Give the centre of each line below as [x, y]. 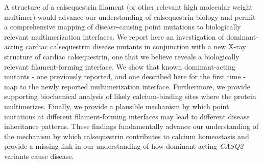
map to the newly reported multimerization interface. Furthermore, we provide [127, 86]
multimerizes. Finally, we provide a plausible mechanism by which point [117, 106]
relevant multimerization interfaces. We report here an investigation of [114, 36]
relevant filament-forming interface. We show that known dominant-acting [120, 66]
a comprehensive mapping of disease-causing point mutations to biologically [123, 27]
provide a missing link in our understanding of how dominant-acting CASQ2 [124, 146]
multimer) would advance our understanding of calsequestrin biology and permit [130, 17]
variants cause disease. [39, 156]
